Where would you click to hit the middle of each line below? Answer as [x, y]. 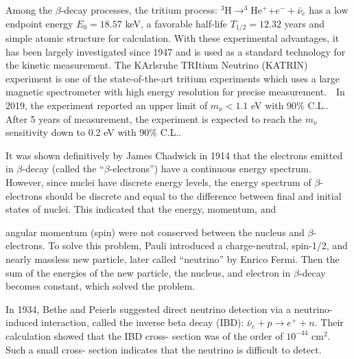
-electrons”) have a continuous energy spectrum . [210, 169]
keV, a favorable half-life [176, 23]
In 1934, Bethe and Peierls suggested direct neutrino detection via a [149, 309]
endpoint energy [39, 23]
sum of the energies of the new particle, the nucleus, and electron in [148, 272]
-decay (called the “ [63, 169]
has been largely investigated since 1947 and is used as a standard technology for [176, 51]
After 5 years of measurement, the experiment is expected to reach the [154, 118]
